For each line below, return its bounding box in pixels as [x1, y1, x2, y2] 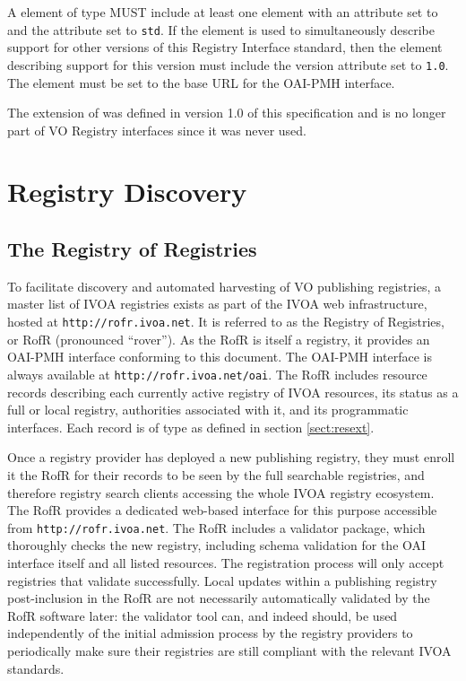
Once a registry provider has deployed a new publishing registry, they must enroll [7, 448, 455, 467]
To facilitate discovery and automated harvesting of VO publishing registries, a [7, 276, 441, 295]
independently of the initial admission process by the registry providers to [7, 624, 413, 642]
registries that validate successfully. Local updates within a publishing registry [7, 571, 437, 589]
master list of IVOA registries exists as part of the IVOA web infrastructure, [7, 294, 427, 313]
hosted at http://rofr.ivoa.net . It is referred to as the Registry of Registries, [7, 312, 444, 331]
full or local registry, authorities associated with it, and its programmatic [7, 400, 409, 419]
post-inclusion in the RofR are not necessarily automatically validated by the [7, 589, 430, 607]
